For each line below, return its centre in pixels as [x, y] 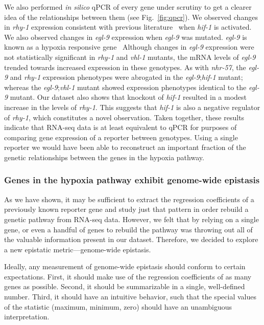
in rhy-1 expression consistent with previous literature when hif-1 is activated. [128, 27]
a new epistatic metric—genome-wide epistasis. [78, 249]
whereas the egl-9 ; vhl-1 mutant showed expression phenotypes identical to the [125, 87]
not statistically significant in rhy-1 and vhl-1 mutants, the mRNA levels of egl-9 [130, 57]
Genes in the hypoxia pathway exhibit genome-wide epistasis [132, 180]
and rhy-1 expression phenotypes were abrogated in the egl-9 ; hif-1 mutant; [126, 77]
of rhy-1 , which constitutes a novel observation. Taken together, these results [124, 117]
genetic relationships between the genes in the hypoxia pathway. [104, 157]
